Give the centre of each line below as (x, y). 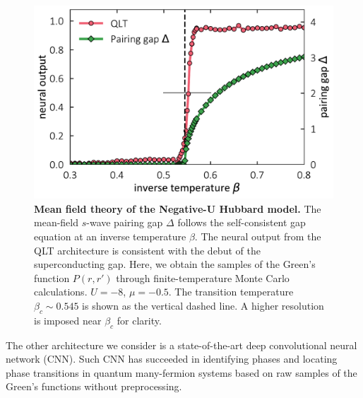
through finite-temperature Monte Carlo (203, 277)
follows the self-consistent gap (242, 222)
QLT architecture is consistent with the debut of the (147, 250)
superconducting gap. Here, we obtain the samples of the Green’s (175, 264)
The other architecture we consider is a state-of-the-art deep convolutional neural (181, 345)
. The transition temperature (231, 292)
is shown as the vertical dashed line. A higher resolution (203, 306)
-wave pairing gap (125, 222)
